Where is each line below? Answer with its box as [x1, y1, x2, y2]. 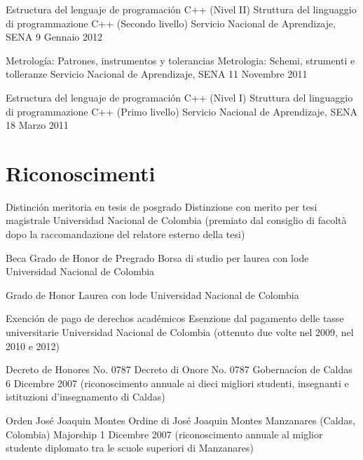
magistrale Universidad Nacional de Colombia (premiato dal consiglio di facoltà [6, 213, 347, 228]
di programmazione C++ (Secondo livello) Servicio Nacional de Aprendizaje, [6, 15, 336, 30]
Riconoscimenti [6, 158, 156, 187]
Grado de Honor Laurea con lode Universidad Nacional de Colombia [6, 287, 299, 302]
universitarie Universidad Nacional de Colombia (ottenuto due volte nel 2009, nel [6, 325, 354, 340]
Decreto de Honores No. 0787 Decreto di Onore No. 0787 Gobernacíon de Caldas [6, 362, 352, 377]
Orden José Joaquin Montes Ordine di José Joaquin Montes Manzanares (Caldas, [6, 413, 355, 427]
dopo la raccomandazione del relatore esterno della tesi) [6, 227, 245, 242]
